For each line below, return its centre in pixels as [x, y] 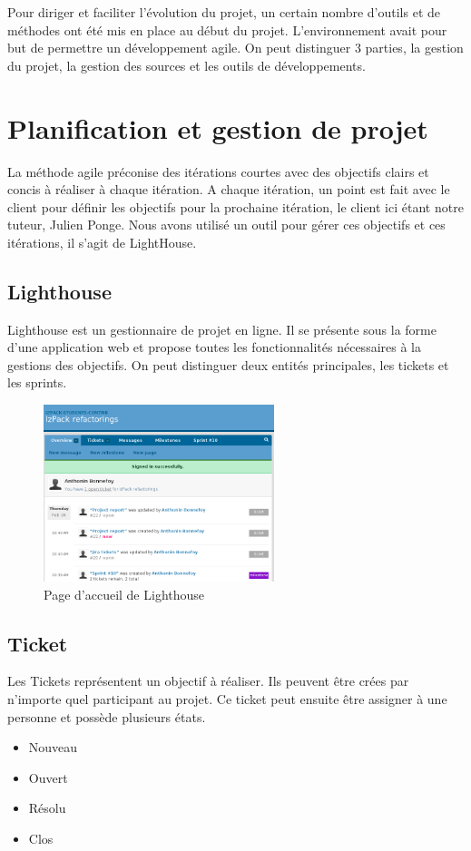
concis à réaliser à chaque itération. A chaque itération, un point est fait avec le [229, 189]
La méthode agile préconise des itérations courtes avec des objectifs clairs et [218, 171]
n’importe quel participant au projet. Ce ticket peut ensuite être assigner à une [227, 698]
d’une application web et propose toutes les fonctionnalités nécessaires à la [214, 347]
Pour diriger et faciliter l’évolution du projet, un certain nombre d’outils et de [224, 12]
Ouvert [48, 777]
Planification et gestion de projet [218, 127]
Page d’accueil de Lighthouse [124, 594]
